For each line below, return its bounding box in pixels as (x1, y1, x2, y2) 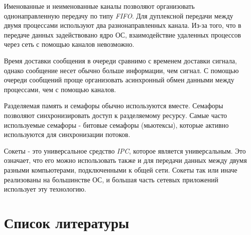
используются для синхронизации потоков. (4, 129, 130, 139)
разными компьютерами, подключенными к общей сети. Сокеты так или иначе (4, 164, 237, 175)
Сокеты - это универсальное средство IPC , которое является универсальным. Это (4, 145, 246, 156)
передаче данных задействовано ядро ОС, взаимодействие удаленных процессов (4, 29, 241, 39)
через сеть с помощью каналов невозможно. (4, 39, 134, 49)
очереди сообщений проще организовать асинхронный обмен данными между (4, 75, 234, 85)
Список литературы (4, 212, 129, 232)
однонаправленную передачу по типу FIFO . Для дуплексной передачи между (4, 10, 233, 20)
